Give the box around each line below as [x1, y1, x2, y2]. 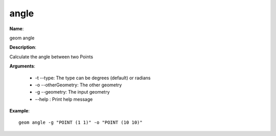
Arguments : [9, 63, 36, 69]
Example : [9, 108, 30, 114]
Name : [9, 26, 24, 32]
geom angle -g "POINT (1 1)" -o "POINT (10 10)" [18, 120, 143, 125]
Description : [9, 44, 37, 51]
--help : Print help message [35, 96, 93, 102]
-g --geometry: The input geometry [35, 89, 110, 95]
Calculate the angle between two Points [9, 54, 94, 60]
